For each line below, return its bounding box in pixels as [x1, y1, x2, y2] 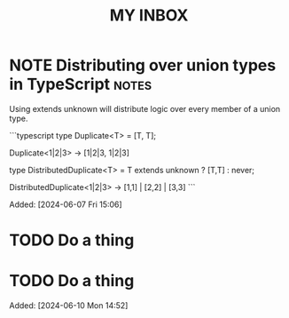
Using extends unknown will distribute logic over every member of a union [9, 103, 281, 114]
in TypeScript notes [9, 75, 152, 94]
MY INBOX [109, 5, 189, 26]
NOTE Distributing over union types [9, 55, 277, 76]
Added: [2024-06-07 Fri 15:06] [9, 199, 122, 210]
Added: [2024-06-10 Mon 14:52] [9, 300, 129, 311]
